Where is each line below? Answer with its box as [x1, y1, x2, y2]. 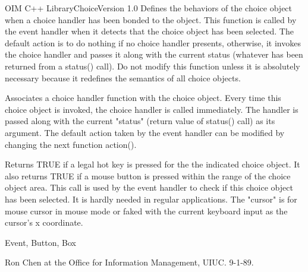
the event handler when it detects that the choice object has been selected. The [5, 25, 294, 37]
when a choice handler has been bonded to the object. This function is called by [5, 13, 297, 26]
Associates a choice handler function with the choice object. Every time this [5, 91, 281, 104]
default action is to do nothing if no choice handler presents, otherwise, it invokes [5, 36, 301, 49]
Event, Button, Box [5, 236, 76, 248]
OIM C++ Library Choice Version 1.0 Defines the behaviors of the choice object [5, 2, 293, 14]
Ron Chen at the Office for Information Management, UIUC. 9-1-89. [5, 256, 254, 268]
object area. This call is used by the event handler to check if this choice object [5, 181, 293, 194]
